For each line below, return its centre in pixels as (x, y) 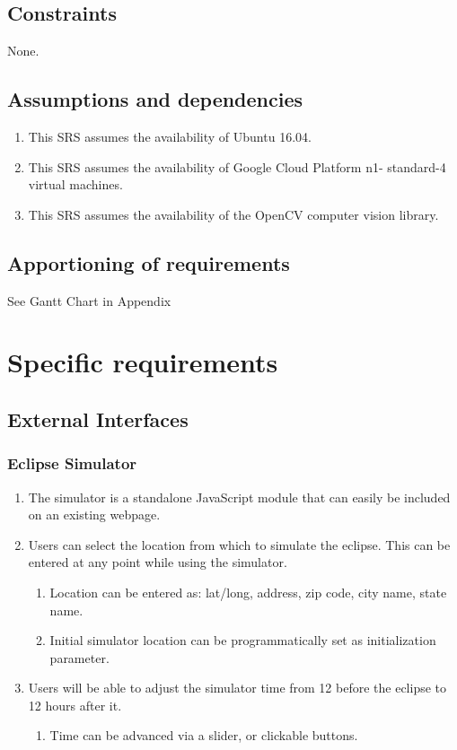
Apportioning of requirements (149, 262)
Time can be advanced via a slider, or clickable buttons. (204, 735)
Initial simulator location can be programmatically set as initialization (243, 640)
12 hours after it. (75, 705)
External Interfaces (98, 419)
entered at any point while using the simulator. (158, 562)
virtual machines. (75, 184)
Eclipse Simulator (72, 463)
